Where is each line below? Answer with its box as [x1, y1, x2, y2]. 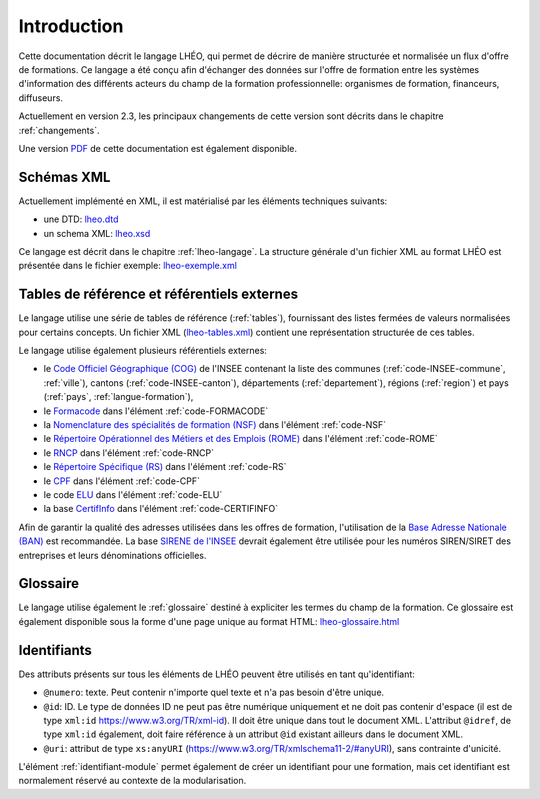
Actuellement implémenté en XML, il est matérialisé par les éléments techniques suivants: [18, 195, 388, 207]
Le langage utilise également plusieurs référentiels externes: [18, 345, 267, 357]
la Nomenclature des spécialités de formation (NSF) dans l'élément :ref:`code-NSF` [43, 419, 387, 430]
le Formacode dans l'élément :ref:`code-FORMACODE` [43, 405, 269, 417]
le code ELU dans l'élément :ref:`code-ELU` [43, 488, 223, 500]
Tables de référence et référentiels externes [18, 286, 299, 303]
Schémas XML [18, 168, 111, 185]
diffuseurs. [18, 91, 64, 104]
